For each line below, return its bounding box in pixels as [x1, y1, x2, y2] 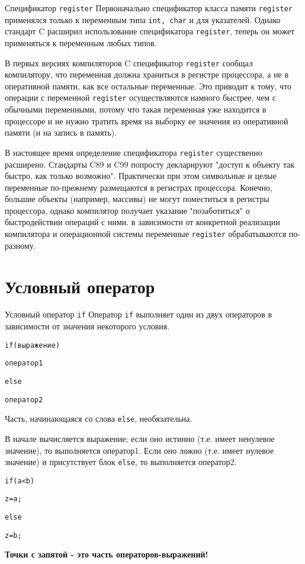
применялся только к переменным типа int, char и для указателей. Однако [5, 13, 281, 25]
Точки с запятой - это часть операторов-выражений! [5, 548, 208, 560]
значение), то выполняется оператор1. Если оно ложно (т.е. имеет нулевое [5, 444, 274, 456]
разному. [5, 239, 36, 251]
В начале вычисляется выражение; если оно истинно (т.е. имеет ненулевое [5, 432, 275, 444]
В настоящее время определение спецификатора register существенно [5, 146, 262, 158]
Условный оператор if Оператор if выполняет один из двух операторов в [5, 308, 272, 321]
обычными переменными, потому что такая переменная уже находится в [5, 103, 267, 116]
